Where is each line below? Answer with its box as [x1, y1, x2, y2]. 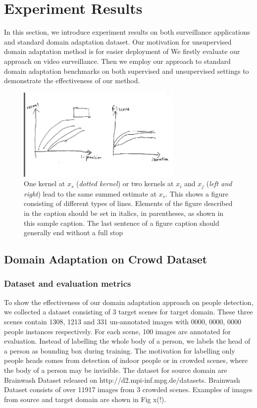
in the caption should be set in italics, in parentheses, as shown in [24, 208, 224, 218]
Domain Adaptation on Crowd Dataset [4, 252, 207, 267]
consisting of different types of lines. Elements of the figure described [24, 198, 233, 208]
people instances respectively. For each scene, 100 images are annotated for [4, 326, 231, 336]
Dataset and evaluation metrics [4, 277, 131, 290]
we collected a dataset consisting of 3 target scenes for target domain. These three [4, 306, 253, 317]
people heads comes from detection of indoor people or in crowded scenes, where [4, 355, 248, 365]
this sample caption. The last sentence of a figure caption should [24, 217, 219, 228]
